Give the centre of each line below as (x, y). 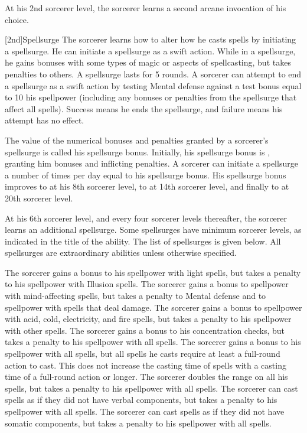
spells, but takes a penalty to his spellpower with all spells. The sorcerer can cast (151, 388)
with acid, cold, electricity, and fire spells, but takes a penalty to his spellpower (148, 319)
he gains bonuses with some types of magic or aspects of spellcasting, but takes (148, 62)
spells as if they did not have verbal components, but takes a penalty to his (141, 400)
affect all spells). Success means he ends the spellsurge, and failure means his (144, 108)
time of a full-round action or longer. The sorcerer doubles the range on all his (146, 377)
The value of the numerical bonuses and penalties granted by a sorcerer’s (137, 140)
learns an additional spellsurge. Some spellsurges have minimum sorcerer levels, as (153, 229)
